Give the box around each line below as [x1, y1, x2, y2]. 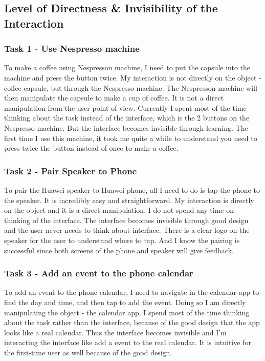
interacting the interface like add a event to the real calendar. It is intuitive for [4, 337, 251, 348]
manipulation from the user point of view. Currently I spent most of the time [4, 102, 247, 113]
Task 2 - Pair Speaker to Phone [4, 164, 137, 177]
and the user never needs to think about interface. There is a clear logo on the [4, 225, 250, 235]
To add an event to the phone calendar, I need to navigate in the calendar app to [4, 287, 259, 297]
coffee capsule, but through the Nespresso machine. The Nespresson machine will [4, 82, 257, 93]
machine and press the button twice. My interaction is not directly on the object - [4, 72, 261, 83]
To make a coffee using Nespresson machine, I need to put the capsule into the [4, 62, 251, 73]
